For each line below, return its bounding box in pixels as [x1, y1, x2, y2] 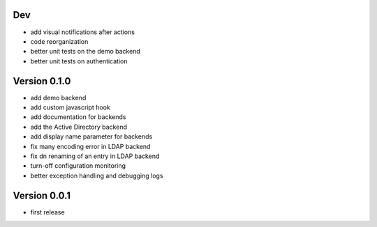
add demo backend [30, 93, 87, 102]
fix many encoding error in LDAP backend [30, 142, 151, 150]
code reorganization [30, 37, 89, 45]
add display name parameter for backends [30, 132, 153, 141]
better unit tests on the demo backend [30, 47, 141, 56]
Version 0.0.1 [13, 189, 71, 201]
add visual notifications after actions [30, 28, 135, 36]
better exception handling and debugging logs [30, 171, 163, 180]
